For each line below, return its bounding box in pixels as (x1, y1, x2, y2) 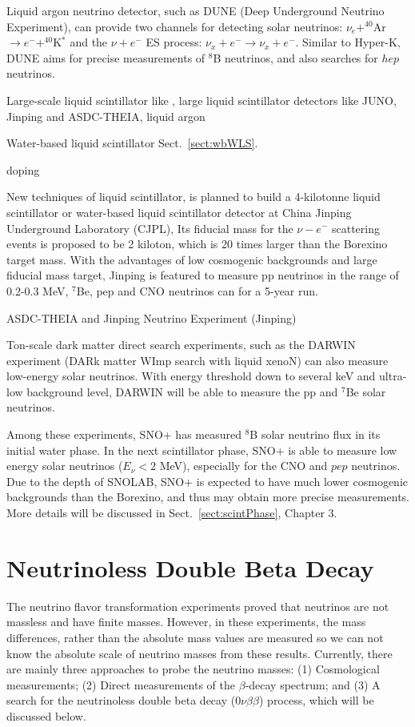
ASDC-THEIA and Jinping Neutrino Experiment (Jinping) (6, 309, 297, 326)
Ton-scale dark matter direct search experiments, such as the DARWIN (6, 336, 356, 353)
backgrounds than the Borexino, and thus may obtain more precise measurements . (6, 488, 409, 505)
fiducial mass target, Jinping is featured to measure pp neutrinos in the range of (6, 267, 399, 283)
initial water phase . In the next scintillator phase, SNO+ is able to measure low (6, 441, 397, 458)
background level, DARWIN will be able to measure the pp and (26, 383, 338, 400)
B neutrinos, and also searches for (213, 49, 378, 66)
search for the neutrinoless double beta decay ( (6, 692, 236, 709)
